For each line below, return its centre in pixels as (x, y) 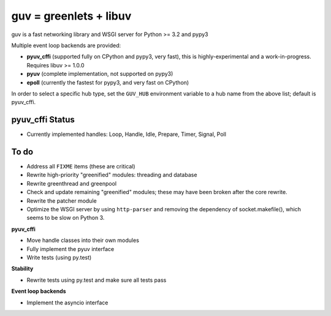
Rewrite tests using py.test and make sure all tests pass (97, 280)
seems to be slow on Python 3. (66, 218)
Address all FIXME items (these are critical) (81, 167)
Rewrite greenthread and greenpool (71, 183)
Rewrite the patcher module (62, 201)
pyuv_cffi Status (43, 120)
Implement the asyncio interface (67, 303)
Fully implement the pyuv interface (70, 249)
